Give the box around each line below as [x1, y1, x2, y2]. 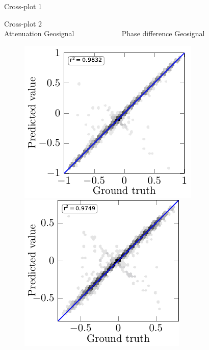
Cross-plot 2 [4, 18, 42, 29]
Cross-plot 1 [4, 1, 42, 11]
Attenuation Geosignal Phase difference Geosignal [4, 28, 205, 39]
